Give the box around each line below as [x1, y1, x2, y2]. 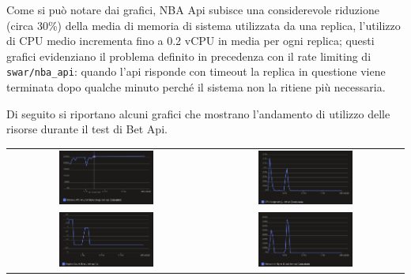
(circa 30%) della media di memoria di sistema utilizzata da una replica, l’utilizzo [6, 17, 401, 33]
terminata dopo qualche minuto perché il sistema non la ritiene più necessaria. [6, 79, 386, 95]
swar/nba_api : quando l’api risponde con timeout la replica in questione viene [6, 63, 386, 80]
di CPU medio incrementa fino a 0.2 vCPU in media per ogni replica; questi [6, 32, 375, 49]
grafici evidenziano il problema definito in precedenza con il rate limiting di [6, 47, 371, 64]
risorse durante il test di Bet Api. [6, 121, 168, 137]
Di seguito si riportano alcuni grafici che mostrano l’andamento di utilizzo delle [6, 105, 390, 121]
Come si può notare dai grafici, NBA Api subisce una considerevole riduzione [6, 2, 379, 17]
